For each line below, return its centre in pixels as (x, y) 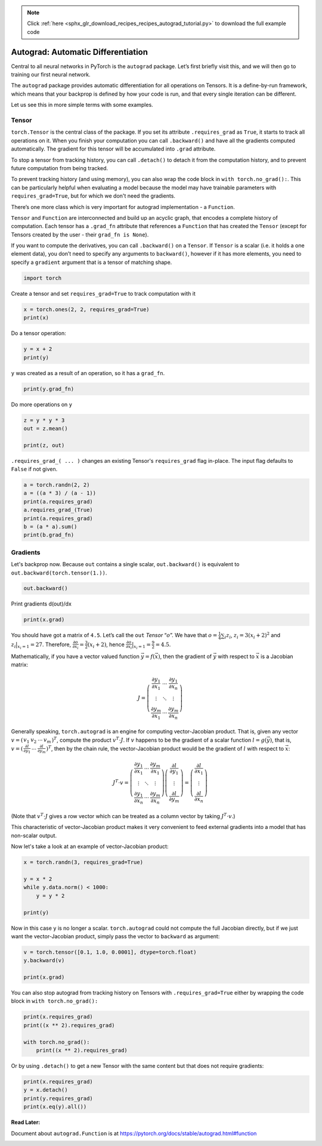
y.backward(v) (44, 961)
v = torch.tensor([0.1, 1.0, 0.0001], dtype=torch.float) (110, 952)
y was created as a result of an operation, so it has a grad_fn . (88, 373)
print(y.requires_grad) (58, 1098)
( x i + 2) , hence (106, 645)
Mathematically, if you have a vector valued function (75, 656)
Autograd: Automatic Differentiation (80, 52)
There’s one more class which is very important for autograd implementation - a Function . (123, 207)
